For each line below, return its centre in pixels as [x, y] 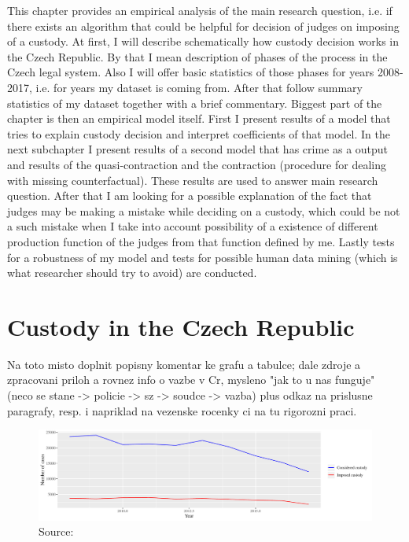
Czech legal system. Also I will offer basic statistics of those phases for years [191, 72]
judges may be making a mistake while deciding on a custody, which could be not [204, 210]
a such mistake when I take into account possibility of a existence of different [193, 226]
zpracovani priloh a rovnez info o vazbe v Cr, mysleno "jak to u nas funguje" [191, 380]
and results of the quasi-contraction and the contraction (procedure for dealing [197, 164]
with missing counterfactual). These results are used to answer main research [193, 180]
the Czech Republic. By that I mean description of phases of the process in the [197, 56]
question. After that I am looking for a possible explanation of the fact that [190, 195]
